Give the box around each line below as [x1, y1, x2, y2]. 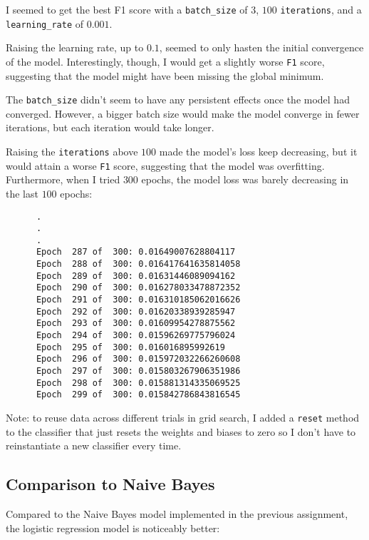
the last [6, 185, 38, 200]
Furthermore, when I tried [6, 172, 120, 187]
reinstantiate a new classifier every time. [6, 438, 182, 453]
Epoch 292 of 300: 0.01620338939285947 [36, 306, 236, 317]
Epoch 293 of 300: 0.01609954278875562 [36, 318, 236, 329]
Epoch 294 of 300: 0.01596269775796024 [36, 330, 236, 341]
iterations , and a [280, 2, 362, 16]
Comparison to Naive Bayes [6, 473, 215, 495]
